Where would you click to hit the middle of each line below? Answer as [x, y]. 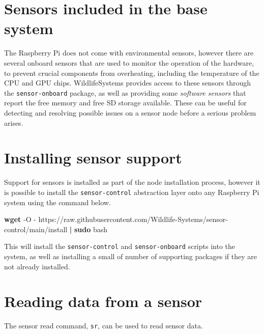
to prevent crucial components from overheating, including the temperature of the [132, 73]
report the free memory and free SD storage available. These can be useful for [125, 103]
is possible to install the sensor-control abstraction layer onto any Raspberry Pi [132, 192]
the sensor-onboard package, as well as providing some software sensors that [125, 92]
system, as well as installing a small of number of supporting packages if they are [130, 256]
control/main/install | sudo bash [56, 229]
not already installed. [37, 266]
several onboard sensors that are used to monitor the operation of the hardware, [129, 62]
